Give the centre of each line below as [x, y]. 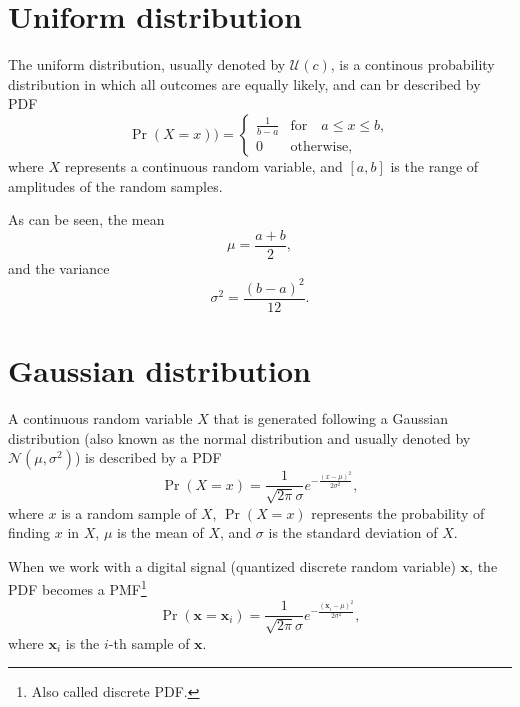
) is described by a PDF [148, 457]
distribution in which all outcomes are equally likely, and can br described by [244, 83]
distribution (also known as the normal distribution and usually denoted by [239, 437]
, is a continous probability [412, 64]
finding [29, 532]
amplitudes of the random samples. [115, 185]
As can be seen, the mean [86, 219]
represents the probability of [398, 512]
